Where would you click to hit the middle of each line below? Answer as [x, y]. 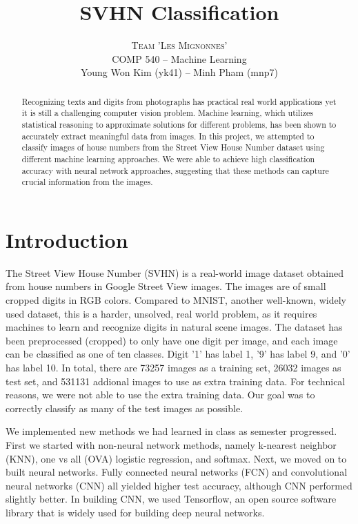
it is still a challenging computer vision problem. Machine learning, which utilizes [167, 113]
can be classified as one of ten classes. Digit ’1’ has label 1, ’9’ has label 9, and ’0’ [178, 354]
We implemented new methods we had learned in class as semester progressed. [171, 431]
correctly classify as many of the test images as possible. [125, 408]
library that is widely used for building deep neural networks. [135, 512]
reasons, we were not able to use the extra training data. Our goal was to [160, 395]
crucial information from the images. [87, 182]
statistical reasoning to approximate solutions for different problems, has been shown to [179, 125]
